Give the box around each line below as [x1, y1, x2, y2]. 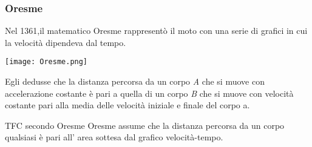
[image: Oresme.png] [5, 57, 88, 67]
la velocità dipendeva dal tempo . [5, 36, 126, 48]
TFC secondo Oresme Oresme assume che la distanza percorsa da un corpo [5, 119, 285, 131]
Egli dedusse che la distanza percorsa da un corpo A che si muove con [5, 75, 265, 88]
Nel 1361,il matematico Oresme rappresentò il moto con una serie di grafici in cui [5, 24, 308, 37]
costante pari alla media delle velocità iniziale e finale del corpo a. [5, 99, 250, 111]
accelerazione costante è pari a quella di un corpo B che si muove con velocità [5, 87, 294, 99]
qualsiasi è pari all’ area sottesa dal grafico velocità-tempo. [5, 131, 223, 143]
